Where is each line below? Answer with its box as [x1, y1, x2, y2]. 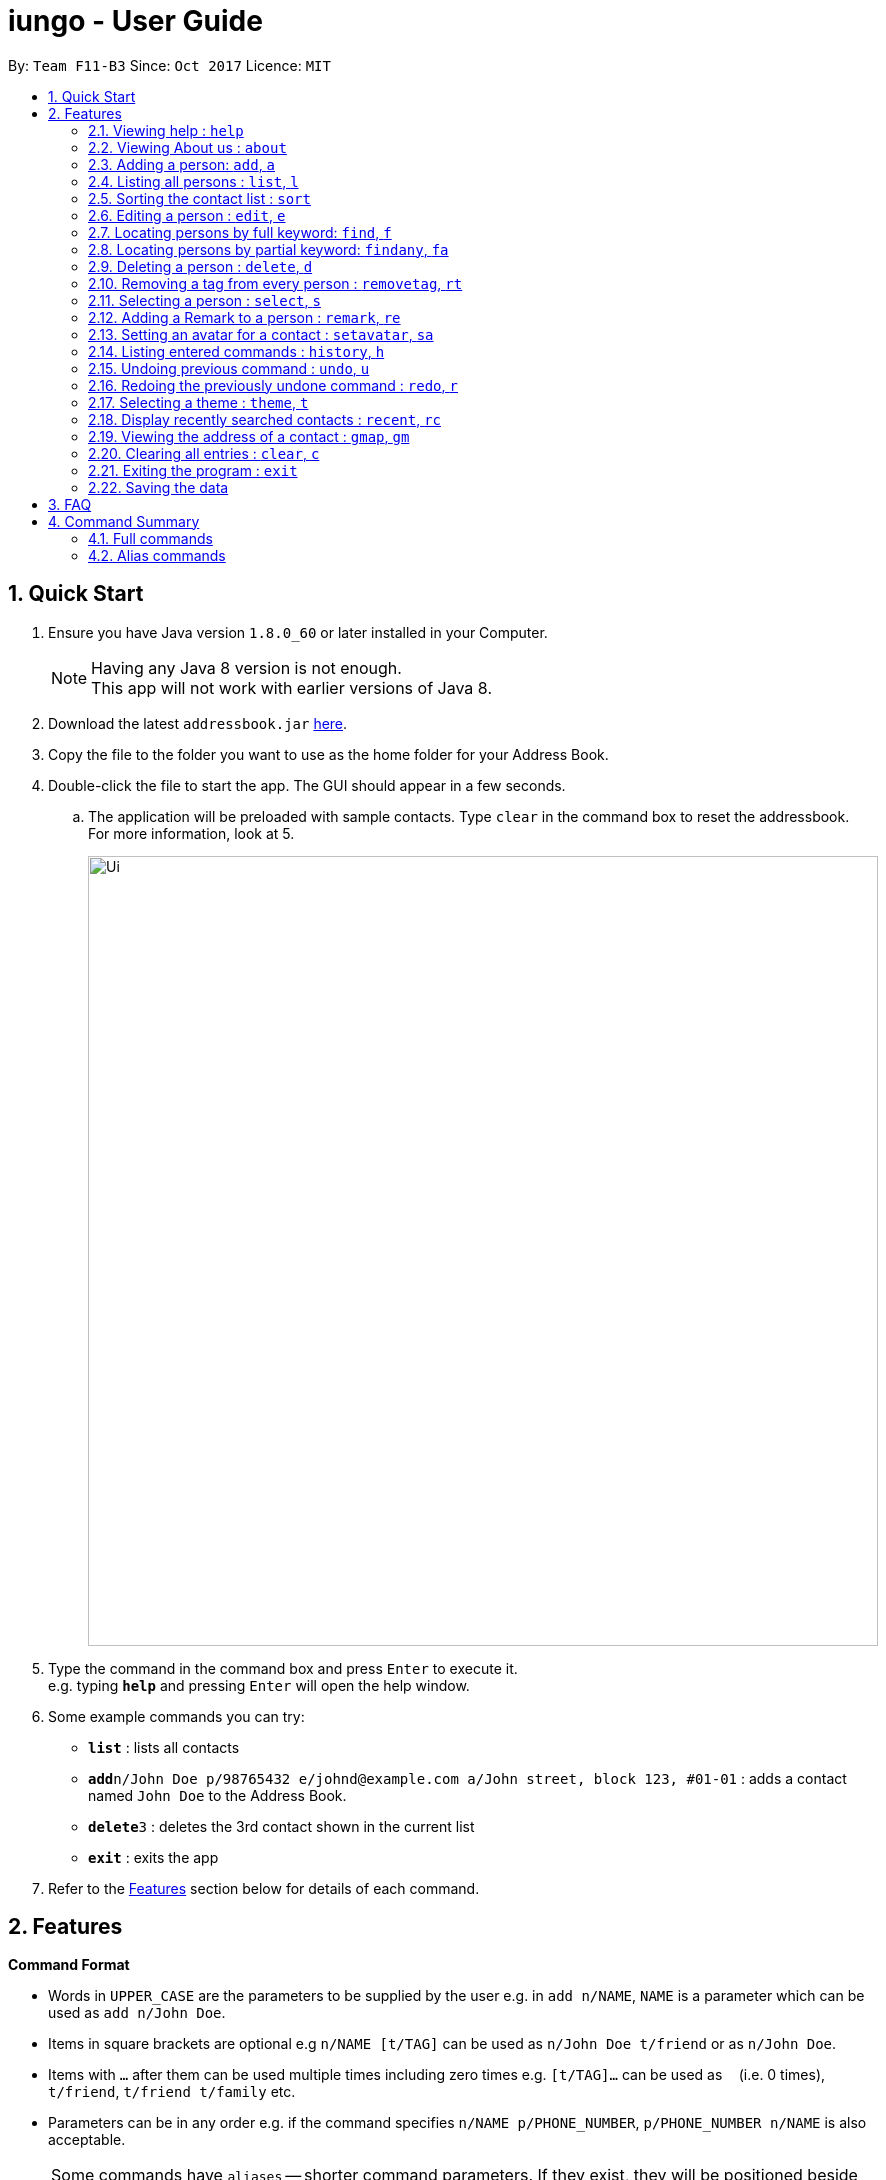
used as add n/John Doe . [48, 2004, 226, 2022]
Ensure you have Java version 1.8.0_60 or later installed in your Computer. [48, 623, 548, 641]
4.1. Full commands [88, 529, 213, 547]
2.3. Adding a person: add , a [88, 155, 276, 173]
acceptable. [48, 2131, 126, 2149]
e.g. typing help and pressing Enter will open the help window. [48, 1676, 470, 1694]
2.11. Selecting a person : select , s [88, 291, 321, 309]
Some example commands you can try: [48, 1707, 305, 1725]
